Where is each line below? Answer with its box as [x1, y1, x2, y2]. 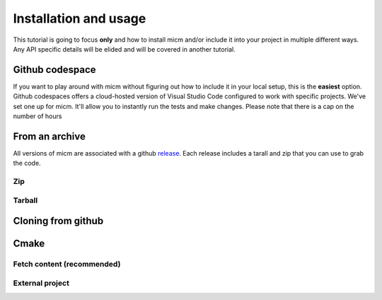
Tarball [13, 195, 38, 205]
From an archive [13, 130, 86, 142]
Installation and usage [13, 11, 146, 26]
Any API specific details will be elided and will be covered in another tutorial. [13, 45, 236, 53]
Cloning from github [13, 215, 104, 227]
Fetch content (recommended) [13, 259, 121, 269]
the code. [13, 159, 42, 168]
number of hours [13, 112, 62, 120]
